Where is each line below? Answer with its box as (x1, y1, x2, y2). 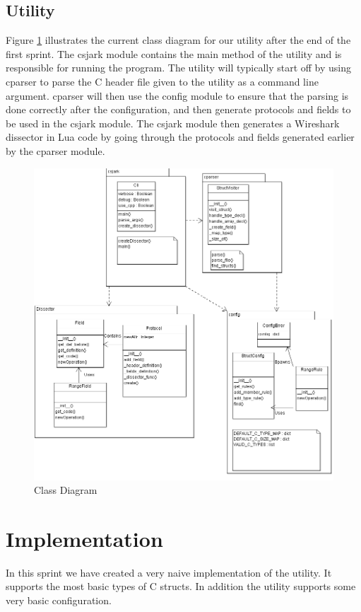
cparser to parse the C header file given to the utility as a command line (6, 74, 319, 88)
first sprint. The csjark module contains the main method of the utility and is (6, 46, 342, 61)
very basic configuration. (6, 593, 112, 608)
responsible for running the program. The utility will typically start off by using (6, 60, 352, 75)
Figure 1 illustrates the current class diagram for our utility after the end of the (6, 33, 351, 47)
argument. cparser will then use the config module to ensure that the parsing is (6, 88, 349, 103)
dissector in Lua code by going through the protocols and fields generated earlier (6, 129, 355, 144)
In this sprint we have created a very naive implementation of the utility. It (6, 565, 332, 579)
